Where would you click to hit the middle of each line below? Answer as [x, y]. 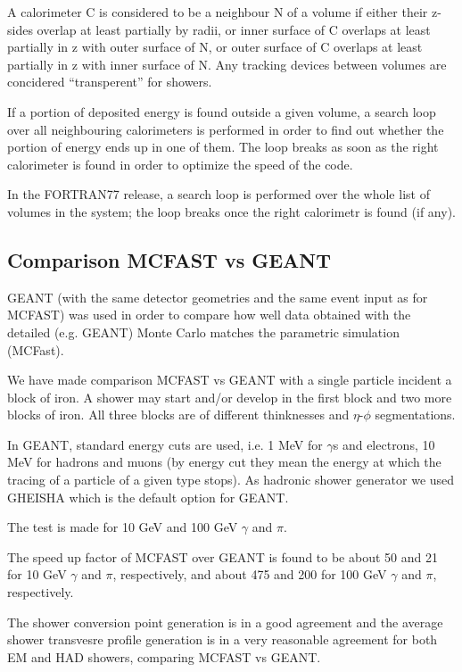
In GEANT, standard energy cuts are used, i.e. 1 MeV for [165, 444]
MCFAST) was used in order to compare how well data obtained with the [209, 315]
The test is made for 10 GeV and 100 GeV [123, 527]
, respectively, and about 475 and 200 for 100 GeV [250, 574]
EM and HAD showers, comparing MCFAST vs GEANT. [164, 656]
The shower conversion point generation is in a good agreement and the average [225, 622]
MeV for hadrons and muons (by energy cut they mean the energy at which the [224, 462]
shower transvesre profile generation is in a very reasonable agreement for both [223, 639]
